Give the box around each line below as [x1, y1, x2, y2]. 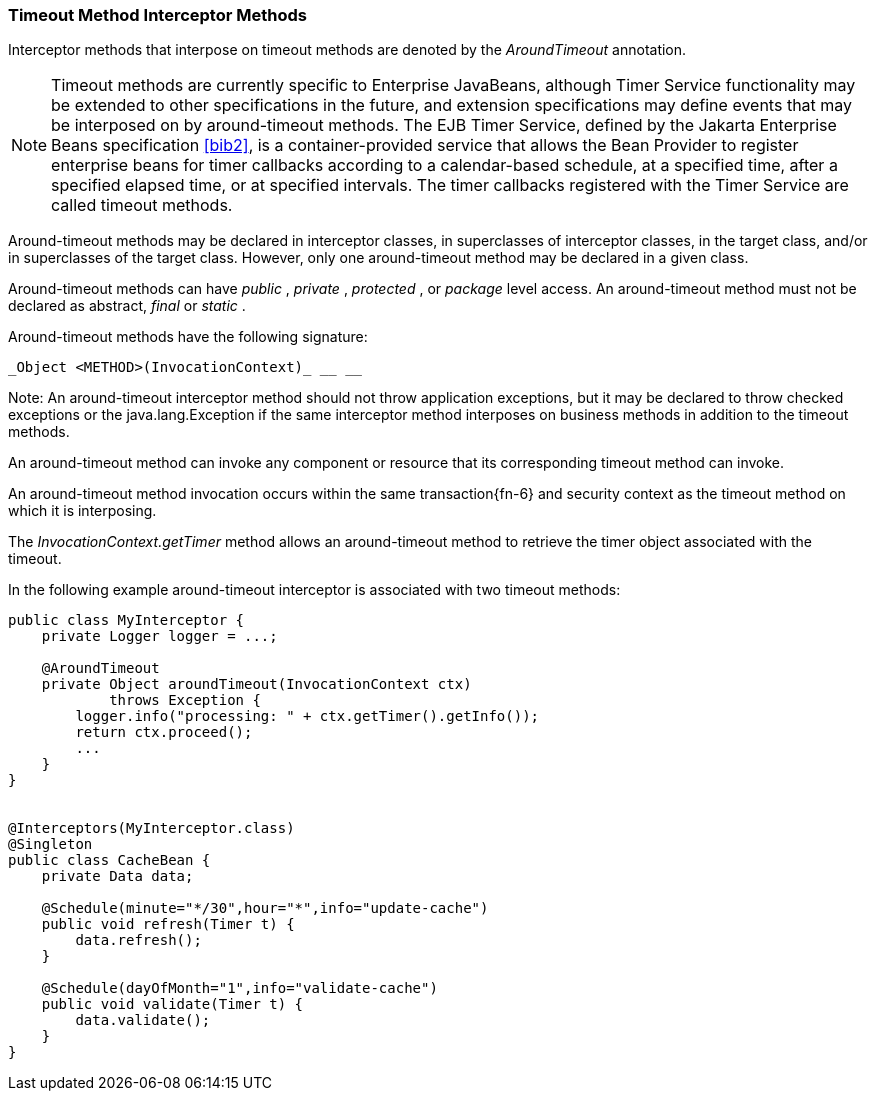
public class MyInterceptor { [8, 612, 245, 629]
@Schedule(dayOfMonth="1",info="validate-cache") [41, 980, 438, 997]
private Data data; [41, 868, 194, 885]
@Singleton [8, 836, 93, 853]
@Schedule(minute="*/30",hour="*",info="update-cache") [41, 900, 489, 917]
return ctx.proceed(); [75, 724, 253, 741]
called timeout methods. [51, 195, 233, 216]
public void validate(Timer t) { [41, 996, 304, 1013]
